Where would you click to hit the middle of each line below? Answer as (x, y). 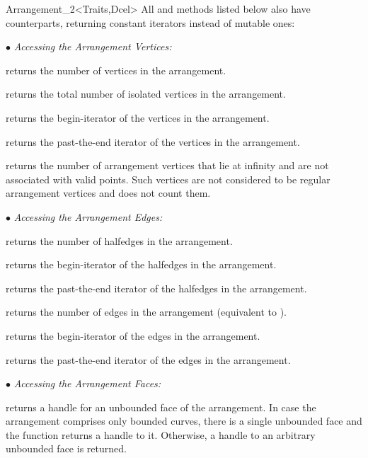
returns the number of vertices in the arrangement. (116, 70)
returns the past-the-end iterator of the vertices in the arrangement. (153, 141)
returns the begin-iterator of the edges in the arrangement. (133, 335)
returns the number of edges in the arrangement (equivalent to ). (146, 312)
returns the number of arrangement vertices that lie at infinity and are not (167, 165)
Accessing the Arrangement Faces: (87, 383)
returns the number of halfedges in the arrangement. (119, 240)
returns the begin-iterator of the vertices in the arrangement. (138, 117)
